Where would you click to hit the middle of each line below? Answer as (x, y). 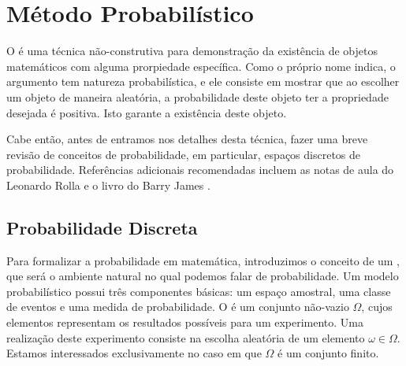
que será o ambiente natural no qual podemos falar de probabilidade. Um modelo (203, 276)
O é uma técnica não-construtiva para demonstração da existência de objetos (192, 51)
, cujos (377, 307)
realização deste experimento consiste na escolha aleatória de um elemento (186, 337)
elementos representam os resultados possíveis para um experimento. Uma (185, 322)
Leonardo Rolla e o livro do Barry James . (108, 185)
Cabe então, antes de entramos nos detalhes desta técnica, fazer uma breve (187, 139)
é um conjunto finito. (328, 353)
